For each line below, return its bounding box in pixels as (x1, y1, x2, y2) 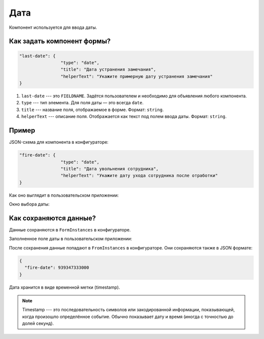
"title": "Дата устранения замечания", (60, 67, 156, 72)
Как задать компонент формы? (9, 37, 111, 45)
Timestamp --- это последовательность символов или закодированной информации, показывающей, (22, 307, 235, 313)
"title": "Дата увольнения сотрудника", (60, 166, 159, 171)
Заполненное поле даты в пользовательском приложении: (9, 236, 132, 242)
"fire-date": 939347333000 (24, 265, 89, 271)
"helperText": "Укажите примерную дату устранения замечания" (60, 73, 213, 79)
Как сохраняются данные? (9, 214, 96, 222)
